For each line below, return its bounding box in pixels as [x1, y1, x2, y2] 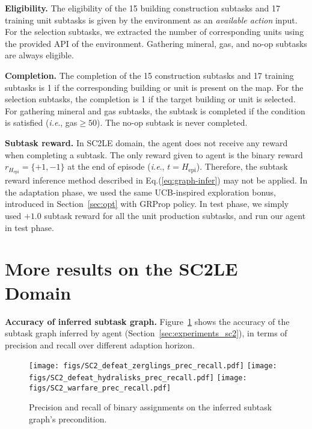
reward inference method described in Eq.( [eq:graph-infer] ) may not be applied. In [5, 174, 308, 187]
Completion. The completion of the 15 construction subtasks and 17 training [5, 69, 294, 81]
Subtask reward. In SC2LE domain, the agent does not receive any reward [5, 136, 288, 149]
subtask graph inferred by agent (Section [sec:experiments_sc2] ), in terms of [5, 327, 287, 339]
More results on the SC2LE [5, 256, 238, 281]
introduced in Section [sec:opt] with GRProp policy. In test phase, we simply [5, 197, 289, 210]
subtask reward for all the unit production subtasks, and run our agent [44, 209, 306, 221]
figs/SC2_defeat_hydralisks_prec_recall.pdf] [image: [29, 373, 247, 382]
